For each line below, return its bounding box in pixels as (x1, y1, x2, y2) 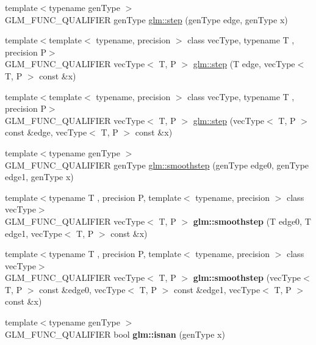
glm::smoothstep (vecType (193, 271, 301, 284)
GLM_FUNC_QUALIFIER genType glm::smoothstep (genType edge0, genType (5, 158, 309, 171)
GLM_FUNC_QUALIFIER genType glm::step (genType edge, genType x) (5, 13, 288, 26)
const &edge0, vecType (39, 283, 126, 296)
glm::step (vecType (193, 114, 265, 126)
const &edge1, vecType (173, 283, 260, 296)
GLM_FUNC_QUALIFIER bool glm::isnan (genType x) (5, 327, 225, 340)
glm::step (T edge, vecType (193, 57, 295, 70)
